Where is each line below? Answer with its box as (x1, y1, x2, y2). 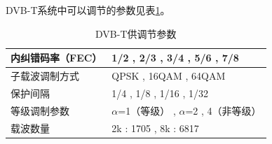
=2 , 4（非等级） (185, 103, 261, 117)
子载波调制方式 (11, 69, 79, 83)
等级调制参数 (11, 103, 69, 117)
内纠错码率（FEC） (11, 50, 102, 65)
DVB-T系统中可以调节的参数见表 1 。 (6, 3, 170, 17)
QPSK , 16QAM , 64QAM (111, 69, 226, 83)
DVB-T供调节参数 (95, 26, 177, 41)
